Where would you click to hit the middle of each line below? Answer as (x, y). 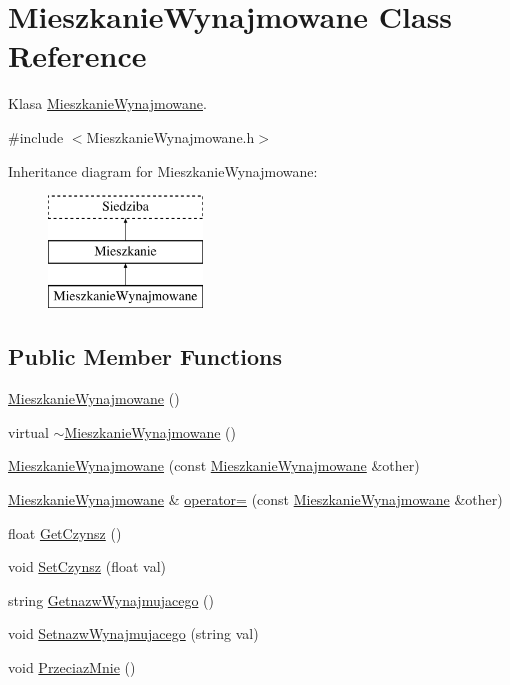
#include (36, 136)
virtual (28, 431)
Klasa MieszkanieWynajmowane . (107, 103)
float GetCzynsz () (65, 532)
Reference (77, 55)
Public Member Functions (145, 356)
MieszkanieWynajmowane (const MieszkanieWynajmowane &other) (214, 465)
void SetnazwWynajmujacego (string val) (133, 633)
